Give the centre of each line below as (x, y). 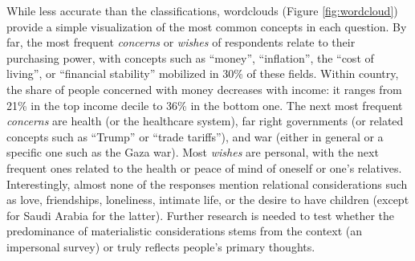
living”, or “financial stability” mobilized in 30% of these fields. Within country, (203, 73)
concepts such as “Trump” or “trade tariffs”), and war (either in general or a (195, 136)
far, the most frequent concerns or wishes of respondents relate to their (181, 42)
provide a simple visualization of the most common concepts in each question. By (207, 26)
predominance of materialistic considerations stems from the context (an (185, 231)
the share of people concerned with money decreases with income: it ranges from (204, 89)
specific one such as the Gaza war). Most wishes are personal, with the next (193, 152)
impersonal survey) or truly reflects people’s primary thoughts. (161, 246)
